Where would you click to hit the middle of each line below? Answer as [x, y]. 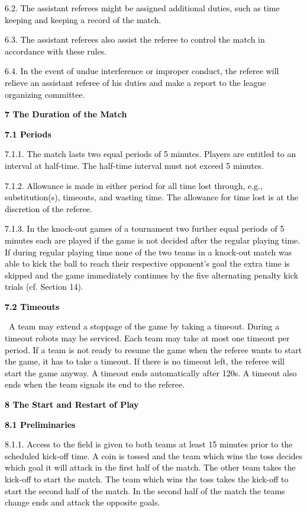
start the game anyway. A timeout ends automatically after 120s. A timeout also [151, 372]
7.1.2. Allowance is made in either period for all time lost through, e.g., [134, 185]
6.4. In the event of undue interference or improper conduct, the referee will [142, 71]
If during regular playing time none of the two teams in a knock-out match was [148, 252]
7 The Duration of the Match [66, 114]
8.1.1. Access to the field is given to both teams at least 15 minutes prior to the [149, 444]
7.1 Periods [28, 134]
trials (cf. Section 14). [44, 287]
